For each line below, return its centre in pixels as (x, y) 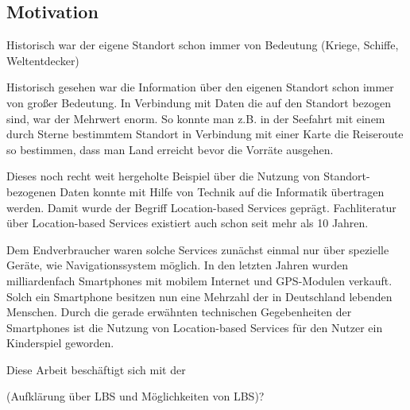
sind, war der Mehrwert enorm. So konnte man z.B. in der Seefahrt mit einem (196, 118)
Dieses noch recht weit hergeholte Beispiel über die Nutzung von (163, 176)
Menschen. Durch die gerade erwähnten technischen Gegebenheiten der (179, 312)
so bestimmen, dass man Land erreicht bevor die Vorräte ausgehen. (170, 149)
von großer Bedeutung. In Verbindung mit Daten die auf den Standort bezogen (199, 102)
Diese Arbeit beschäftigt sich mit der (96, 369)
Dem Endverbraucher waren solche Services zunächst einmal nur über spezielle (198, 249)
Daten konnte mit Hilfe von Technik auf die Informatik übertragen (222, 191)
